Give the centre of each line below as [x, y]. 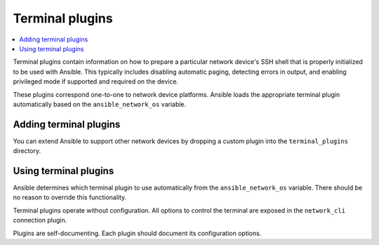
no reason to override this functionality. [70, 197]
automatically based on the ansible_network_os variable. [100, 104]
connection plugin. [40, 220]
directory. [27, 151]
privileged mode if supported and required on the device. [96, 81]
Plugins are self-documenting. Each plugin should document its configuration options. [137, 233]
